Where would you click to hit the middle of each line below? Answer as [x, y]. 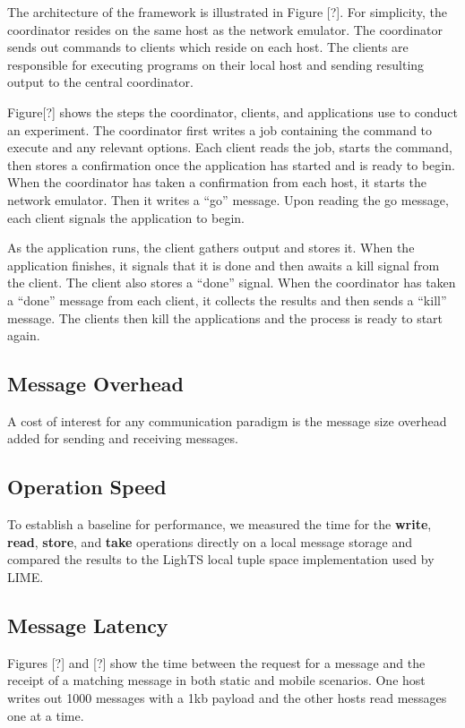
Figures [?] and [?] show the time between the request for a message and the [216, 662]
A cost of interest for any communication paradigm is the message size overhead [227, 420]
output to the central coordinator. [100, 82]
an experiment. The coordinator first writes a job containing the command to [220, 129]
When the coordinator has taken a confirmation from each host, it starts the [217, 182]
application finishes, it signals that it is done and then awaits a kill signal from [224, 265]
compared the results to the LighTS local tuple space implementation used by [221, 559]
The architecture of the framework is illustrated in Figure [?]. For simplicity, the [227, 12]
